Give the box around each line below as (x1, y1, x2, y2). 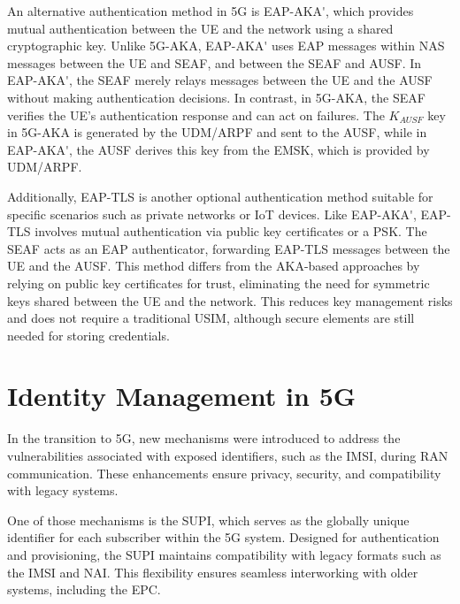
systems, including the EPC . (7, 580, 161, 599)
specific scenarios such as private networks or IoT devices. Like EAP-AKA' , (7, 204, 417, 223)
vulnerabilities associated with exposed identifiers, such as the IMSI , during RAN (7, 447, 448, 464)
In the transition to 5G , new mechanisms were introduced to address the (7, 429, 401, 447)
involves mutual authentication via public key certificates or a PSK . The (34, 222, 427, 241)
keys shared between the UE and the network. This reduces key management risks (7, 291, 453, 310)
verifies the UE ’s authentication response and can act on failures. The (7, 105, 385, 124)
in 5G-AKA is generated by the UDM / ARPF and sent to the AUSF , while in (7, 123, 427, 141)
